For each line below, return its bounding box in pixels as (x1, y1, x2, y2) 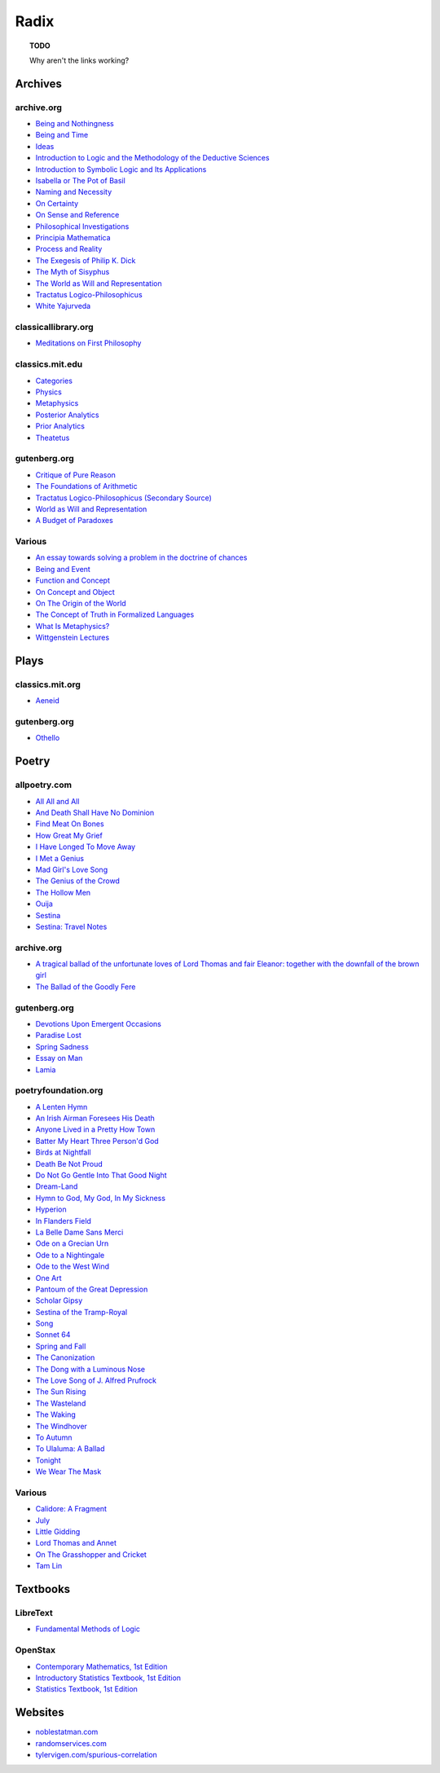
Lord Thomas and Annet (35, 1538, 117, 1548)
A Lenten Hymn (35, 1102, 88, 1111)
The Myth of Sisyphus (35, 267, 110, 277)
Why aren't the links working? (29, 55, 130, 65)
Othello (35, 733, 60, 743)
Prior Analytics (35, 421, 86, 431)
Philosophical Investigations (35, 221, 130, 231)
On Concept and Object (35, 587, 116, 596)
